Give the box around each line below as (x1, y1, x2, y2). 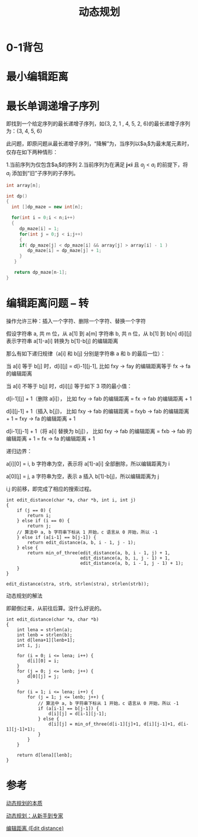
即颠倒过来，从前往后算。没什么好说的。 (6, 605, 105, 612)
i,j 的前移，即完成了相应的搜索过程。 (6, 485, 95, 492)
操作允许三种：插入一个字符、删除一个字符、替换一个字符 (6, 317, 146, 324)
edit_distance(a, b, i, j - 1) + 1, (80, 555, 170, 561)
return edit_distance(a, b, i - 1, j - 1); (27, 539, 136, 545)
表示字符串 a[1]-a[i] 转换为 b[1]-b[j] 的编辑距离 (6, 337, 118, 344)
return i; (27, 512, 51, 518)
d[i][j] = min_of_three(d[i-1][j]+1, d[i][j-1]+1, (48, 721, 176, 727)
